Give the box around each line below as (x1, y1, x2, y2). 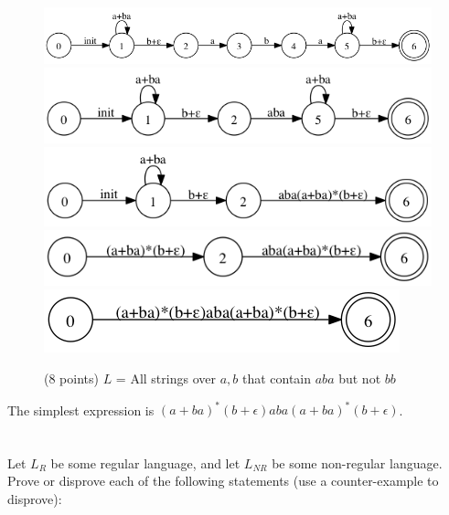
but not (338, 368, 381, 387)
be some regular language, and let (50, 453, 241, 472)
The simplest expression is (7, 400, 155, 419)
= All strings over (115, 368, 216, 387)
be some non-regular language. (272, 453, 443, 472)
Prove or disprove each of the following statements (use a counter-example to (7, 471, 439, 490)
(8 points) (44, 368, 99, 387)
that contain (241, 368, 312, 387)
